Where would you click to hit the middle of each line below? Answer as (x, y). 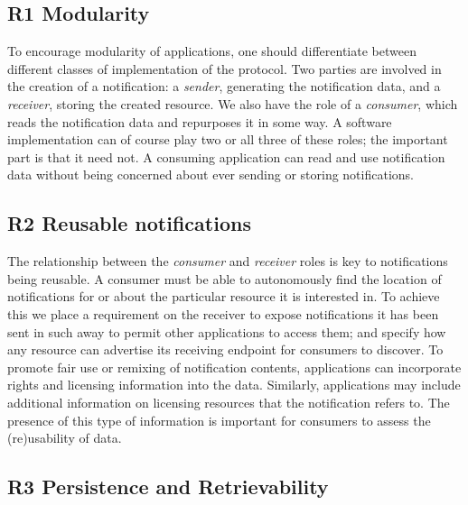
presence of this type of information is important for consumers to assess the (219, 420)
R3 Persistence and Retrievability (168, 487)
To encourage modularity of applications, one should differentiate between (212, 51)
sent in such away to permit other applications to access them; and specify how (227, 331)
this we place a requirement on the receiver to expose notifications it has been (223, 313)
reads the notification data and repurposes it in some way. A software (200, 121)
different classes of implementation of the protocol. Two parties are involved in (225, 68)
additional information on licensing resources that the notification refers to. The (229, 402)
